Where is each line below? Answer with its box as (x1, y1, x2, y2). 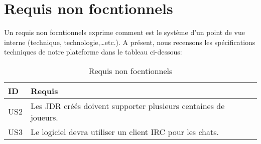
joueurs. (30, 111, 58, 123)
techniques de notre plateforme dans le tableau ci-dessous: (4, 46, 182, 57)
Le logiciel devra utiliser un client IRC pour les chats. (30, 125, 219, 137)
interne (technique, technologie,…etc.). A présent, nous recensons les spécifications (4, 36, 255, 47)
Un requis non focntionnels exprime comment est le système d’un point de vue (4, 27, 245, 37)
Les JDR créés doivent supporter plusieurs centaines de (30, 99, 225, 111)
